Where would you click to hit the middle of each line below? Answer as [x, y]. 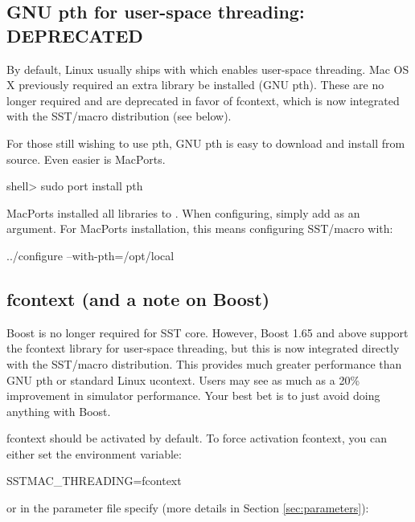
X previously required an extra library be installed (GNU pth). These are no [195, 85]
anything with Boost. [59, 411]
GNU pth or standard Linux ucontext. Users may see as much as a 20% [183, 379]
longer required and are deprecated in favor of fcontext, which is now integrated [203, 100]
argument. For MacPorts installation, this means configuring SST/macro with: [200, 228]
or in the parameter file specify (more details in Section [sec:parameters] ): [188, 508]
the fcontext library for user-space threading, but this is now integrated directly [203, 348]
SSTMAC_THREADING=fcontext [94, 481]
